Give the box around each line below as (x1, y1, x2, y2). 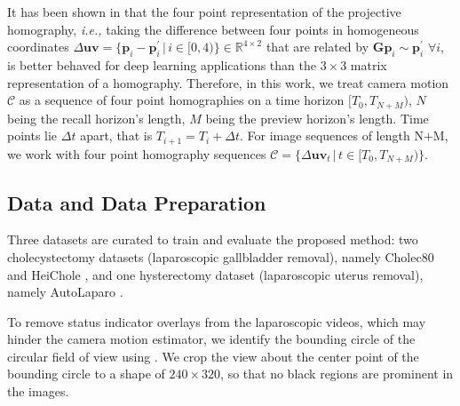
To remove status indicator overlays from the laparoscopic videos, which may (7, 312, 426, 330)
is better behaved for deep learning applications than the (7, 55, 316, 74)
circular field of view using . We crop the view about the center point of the (7, 346, 419, 365)
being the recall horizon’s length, (7, 108, 186, 127)
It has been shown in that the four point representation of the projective (7, 3, 401, 20)
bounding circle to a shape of (7, 364, 165, 383)
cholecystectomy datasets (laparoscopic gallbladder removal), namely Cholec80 (7, 247, 434, 266)
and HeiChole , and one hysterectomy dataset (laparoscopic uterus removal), (7, 265, 424, 283)
